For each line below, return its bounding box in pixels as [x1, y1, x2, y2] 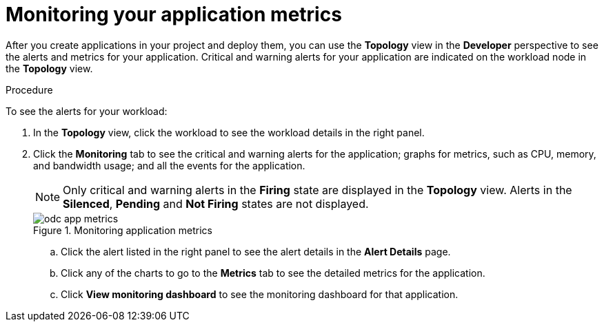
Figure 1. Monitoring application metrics [33, 224, 213, 236]
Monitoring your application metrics [6, 3, 342, 26]
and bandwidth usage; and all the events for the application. [33, 159, 305, 171]
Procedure [6, 83, 53, 96]
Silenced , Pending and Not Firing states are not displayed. [63, 196, 369, 211]
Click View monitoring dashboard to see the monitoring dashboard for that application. [61, 288, 459, 300]
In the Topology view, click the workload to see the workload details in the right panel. [33, 126, 425, 138]
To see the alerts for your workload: [6, 105, 168, 117]
